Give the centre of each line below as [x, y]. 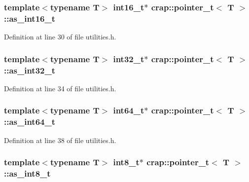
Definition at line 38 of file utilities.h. [60, 140]
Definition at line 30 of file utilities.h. [60, 37]
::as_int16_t [30, 18]
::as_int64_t [30, 122]
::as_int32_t [30, 70]
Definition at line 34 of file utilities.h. [60, 88]
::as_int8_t [27, 173]
